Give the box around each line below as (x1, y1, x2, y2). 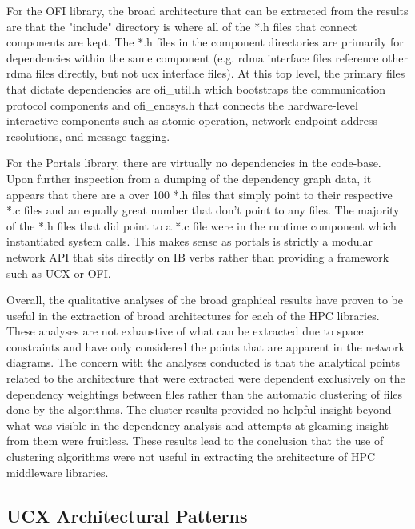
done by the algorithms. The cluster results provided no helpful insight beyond (6, 401, 392, 418)
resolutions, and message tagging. (6, 127, 170, 144)
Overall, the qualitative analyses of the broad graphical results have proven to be (6, 291, 403, 308)
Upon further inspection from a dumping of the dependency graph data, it (6, 170, 372, 186)
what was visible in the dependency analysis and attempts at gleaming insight (6, 416, 389, 433)
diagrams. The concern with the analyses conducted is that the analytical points (6, 354, 401, 371)
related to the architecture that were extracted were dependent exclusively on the (6, 370, 405, 387)
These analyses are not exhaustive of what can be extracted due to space (6, 323, 364, 339)
